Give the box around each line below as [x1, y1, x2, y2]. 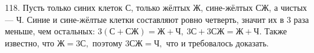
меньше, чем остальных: [5, 25, 95, 37]
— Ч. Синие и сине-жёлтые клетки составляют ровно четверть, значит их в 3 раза [5, 13, 309, 25]
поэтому [92, 36, 122, 49]
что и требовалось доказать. [166, 36, 269, 49]
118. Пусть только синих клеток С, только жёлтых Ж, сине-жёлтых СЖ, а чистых [5, 1, 307, 13]
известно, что [5, 36, 55, 49]
